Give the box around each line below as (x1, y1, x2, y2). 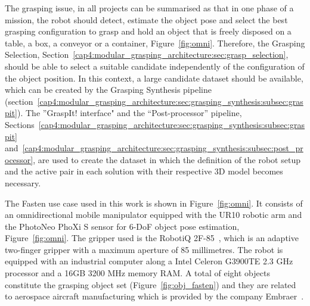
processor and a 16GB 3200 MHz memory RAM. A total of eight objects (5, 267, 270, 279)
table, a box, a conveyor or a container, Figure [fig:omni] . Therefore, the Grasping (5, 36, 305, 49)
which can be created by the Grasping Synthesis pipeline (5, 83, 212, 96)
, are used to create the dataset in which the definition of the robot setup (33, 153, 300, 166)
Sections (5, 118, 35, 130)
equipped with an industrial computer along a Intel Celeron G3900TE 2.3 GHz (5, 255, 293, 267)
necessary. (5, 176, 41, 189)
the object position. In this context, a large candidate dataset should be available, (5, 71, 303, 84)
